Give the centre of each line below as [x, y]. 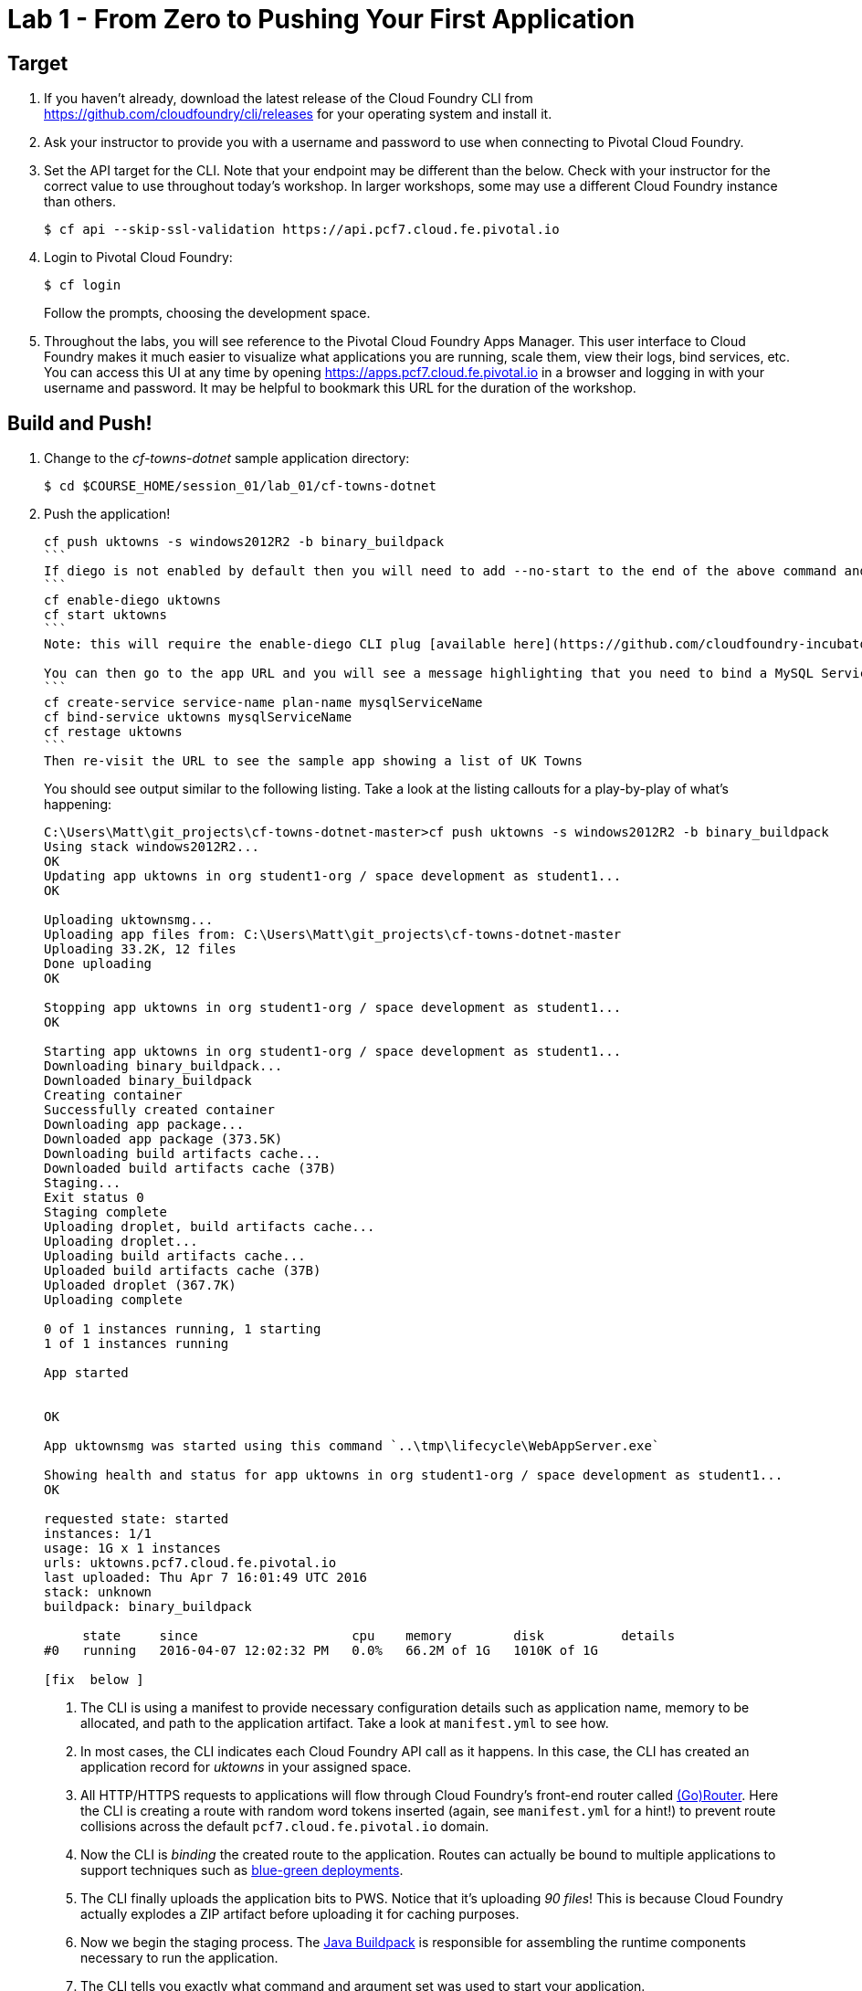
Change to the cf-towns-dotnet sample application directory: [227, 458]
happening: [78, 805]
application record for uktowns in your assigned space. [246, 1767]
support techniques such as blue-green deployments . [242, 1870]
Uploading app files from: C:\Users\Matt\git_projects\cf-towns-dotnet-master [333, 935]
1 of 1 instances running [137, 1344]
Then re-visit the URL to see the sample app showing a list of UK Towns [314, 761]
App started [86, 1373]
